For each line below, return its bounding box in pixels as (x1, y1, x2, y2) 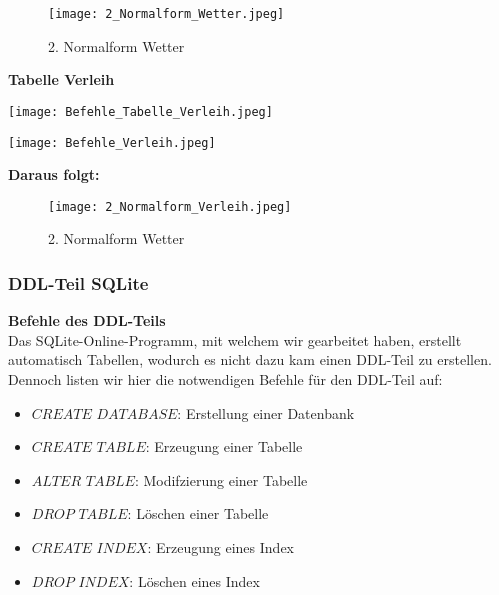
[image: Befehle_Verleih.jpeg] (8, 135, 216, 150)
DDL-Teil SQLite (8, 270, 149, 295)
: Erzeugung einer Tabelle (145, 436, 303, 457)
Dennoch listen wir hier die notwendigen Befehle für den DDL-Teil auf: (8, 369, 443, 389)
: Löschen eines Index (129, 570, 260, 591)
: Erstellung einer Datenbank (177, 402, 355, 423)
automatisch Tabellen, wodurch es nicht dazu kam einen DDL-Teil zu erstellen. (8, 349, 492, 370)
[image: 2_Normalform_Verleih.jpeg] (48, 199, 292, 214)
